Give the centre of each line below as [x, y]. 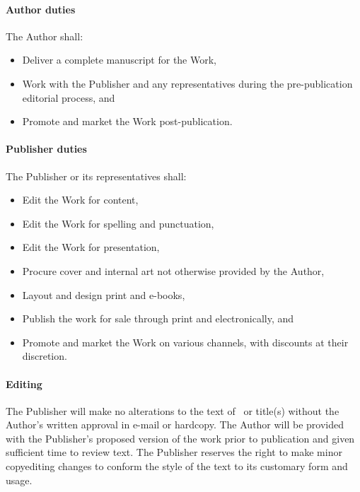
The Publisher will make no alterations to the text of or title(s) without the [173, 410]
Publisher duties [46, 149]
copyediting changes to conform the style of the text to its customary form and [177, 466]
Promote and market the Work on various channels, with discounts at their [185, 342]
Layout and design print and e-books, [104, 294]
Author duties [41, 9]
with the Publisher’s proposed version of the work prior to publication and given [180, 438]
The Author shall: [45, 36]
